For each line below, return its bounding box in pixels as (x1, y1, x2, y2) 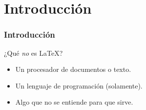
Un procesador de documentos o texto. (15, 64, 131, 74)
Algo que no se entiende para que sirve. (15, 97, 133, 107)
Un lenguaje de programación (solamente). (15, 80, 143, 90)
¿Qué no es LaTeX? (4, 47, 63, 58)
